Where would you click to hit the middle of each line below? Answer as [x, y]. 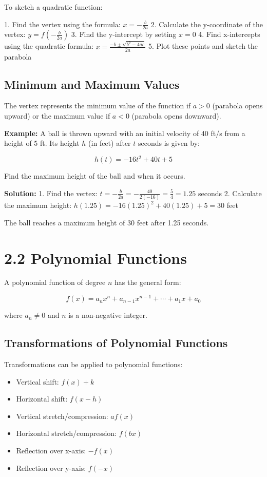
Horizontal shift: [42, 399]
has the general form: [148, 282]
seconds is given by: [169, 143]
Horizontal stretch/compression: [66, 433]
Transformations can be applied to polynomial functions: [93, 364]
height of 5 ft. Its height [42, 143]
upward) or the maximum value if [57, 115]
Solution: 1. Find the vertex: [51, 193]
